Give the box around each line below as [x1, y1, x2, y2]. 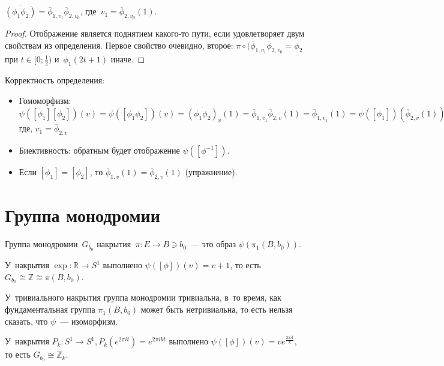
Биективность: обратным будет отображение [19, 144, 180, 157]
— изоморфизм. [60, 314, 118, 327]
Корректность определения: [5, 74, 105, 86]
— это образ [190, 238, 236, 250]
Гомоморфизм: [19, 94, 71, 106]
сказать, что [5, 314, 48, 327]
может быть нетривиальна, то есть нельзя [140, 303, 293, 316]
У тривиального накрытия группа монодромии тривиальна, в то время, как [5, 291, 281, 304]
